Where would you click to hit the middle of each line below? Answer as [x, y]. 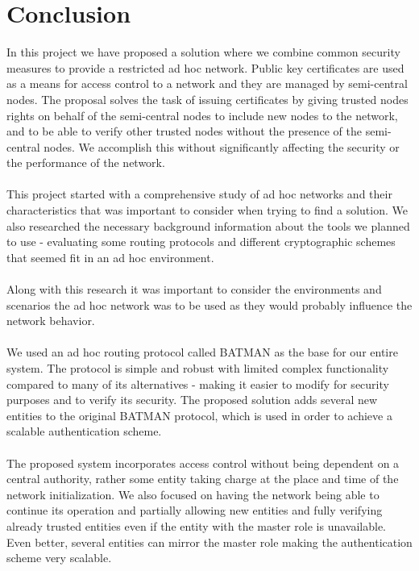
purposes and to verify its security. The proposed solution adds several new [192, 400]
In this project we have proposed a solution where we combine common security [203, 52]
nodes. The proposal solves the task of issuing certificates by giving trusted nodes [207, 99]
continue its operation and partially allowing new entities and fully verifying [195, 510]
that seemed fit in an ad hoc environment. [110, 257]
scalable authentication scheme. [84, 431]
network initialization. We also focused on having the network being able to [193, 494]
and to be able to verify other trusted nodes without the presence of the [184, 131]
